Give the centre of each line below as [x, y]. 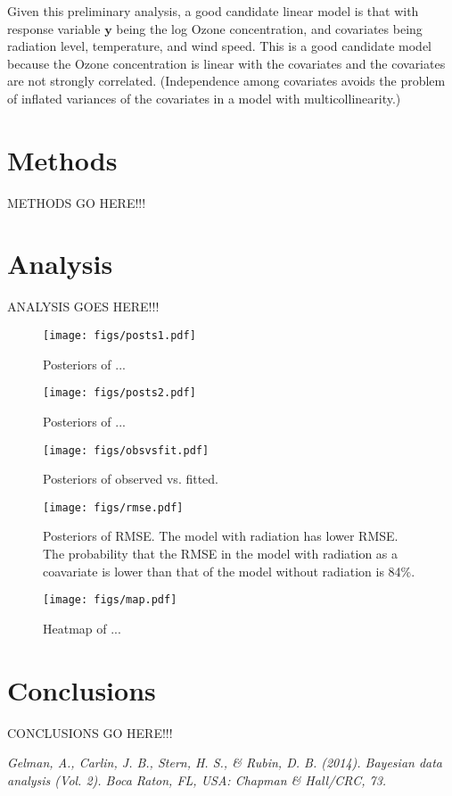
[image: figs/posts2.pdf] [119, 393]
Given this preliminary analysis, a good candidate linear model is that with [213, 11]
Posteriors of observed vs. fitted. [131, 479]
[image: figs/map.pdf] [110, 600]
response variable [54, 28]
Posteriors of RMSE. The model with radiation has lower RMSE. [221, 536]
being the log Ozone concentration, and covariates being [269, 28]
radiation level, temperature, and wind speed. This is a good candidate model [219, 46]
